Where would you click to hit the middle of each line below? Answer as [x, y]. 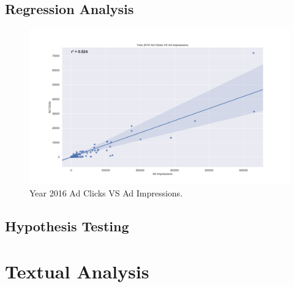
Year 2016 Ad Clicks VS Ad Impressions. [106, 193]
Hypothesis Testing [67, 226]
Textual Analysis [77, 271]
